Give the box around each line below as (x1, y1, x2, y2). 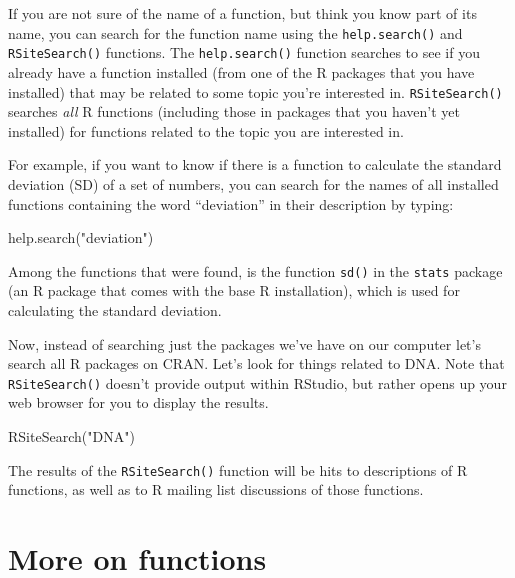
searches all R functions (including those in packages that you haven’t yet (8, 101, 460, 122)
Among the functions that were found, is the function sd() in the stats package (8, 260, 503, 281)
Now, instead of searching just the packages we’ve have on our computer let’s (8, 333, 481, 354)
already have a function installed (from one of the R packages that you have (8, 61, 475, 82)
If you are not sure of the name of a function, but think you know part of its (8, 3, 477, 23)
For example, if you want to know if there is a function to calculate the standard (8, 154, 502, 175)
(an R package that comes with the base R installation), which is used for (8, 280, 460, 301)
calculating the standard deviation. (8, 299, 222, 320)
